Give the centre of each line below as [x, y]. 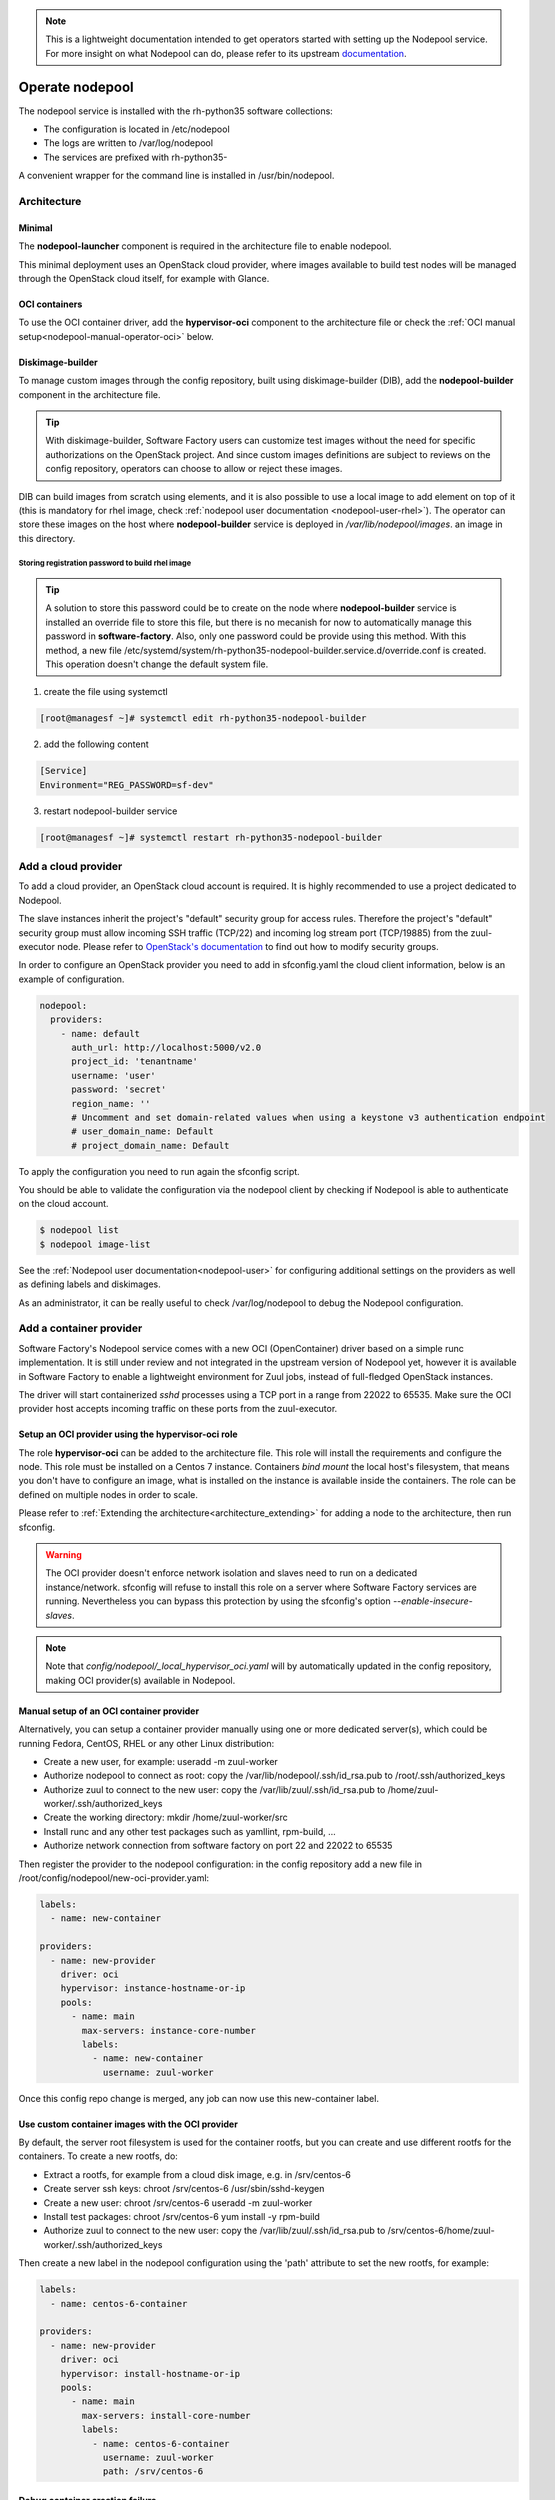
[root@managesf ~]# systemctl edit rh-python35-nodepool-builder [203, 718]
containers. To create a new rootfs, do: [98, 2156]
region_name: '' [111, 1103]
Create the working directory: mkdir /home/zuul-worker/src [166, 1817]
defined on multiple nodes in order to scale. [108, 1494]
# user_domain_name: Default [142, 1131]
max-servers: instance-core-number [169, 2030]
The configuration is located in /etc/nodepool [136, 129]
